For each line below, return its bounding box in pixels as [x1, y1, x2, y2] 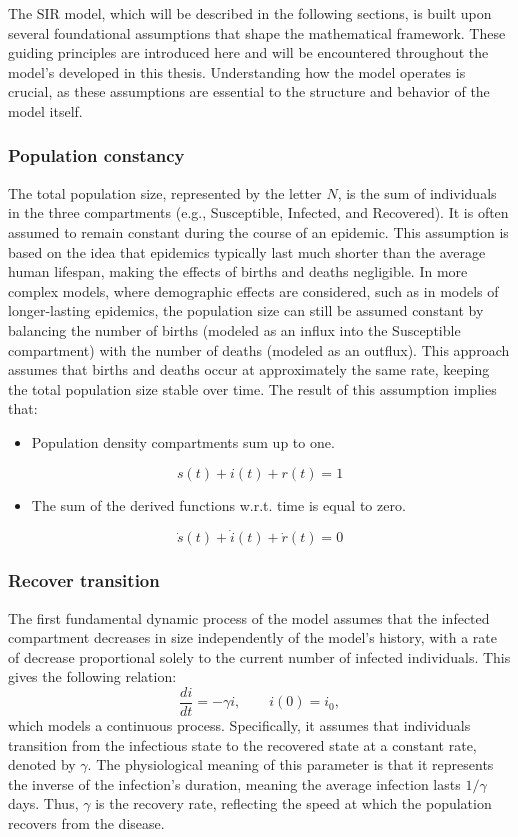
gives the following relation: [8, 666, 177, 687]
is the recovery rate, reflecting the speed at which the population [95, 793, 492, 814]
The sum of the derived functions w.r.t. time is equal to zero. [31, 494, 406, 515]
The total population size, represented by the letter [8, 182, 322, 203]
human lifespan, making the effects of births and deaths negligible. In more [8, 261, 468, 282]
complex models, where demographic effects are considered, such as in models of [8, 280, 499, 301]
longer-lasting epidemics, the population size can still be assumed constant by [8, 300, 484, 321]
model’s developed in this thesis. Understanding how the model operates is [8, 61, 466, 82]
